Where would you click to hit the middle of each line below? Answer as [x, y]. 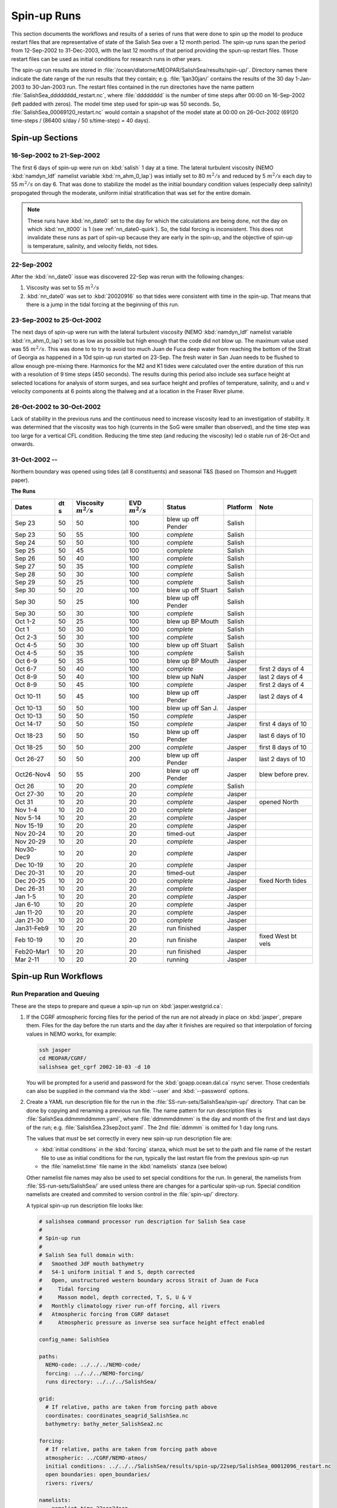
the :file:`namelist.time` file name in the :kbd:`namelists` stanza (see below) [134, 1167]
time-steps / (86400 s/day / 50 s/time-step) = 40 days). [80, 121]
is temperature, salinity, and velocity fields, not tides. [93, 246]
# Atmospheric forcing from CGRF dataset [104, 1314]
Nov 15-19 [29, 825]
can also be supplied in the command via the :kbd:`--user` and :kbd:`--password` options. [138, 1091]
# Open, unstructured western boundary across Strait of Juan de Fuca [149, 1281]
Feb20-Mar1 [32, 951]
